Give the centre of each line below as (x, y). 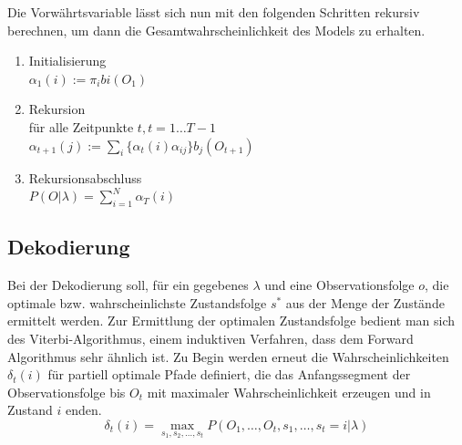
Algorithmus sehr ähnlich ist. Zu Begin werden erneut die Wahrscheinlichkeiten (228, 356)
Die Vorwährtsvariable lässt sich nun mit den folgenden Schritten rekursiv (214, 12)
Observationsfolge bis (67, 392)
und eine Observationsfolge (339, 285)
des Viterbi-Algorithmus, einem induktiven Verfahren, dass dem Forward (210, 338)
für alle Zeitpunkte (81, 126)
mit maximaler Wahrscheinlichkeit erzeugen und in (289, 392)
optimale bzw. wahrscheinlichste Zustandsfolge (137, 302)
